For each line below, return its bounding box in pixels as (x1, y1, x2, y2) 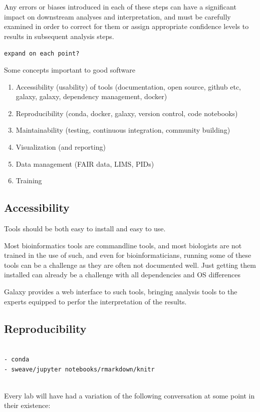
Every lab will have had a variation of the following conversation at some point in (4, 390, 255, 400)
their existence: (4, 400, 51, 410)
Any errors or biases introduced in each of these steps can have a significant (4, 2, 236, 12)
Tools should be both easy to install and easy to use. (4, 223, 166, 233)
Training (16, 175, 42, 186)
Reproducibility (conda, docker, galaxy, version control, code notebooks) (16, 108, 238, 118)
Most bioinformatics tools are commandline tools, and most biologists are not (4, 240, 242, 250)
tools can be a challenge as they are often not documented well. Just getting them (4, 259, 256, 270)
